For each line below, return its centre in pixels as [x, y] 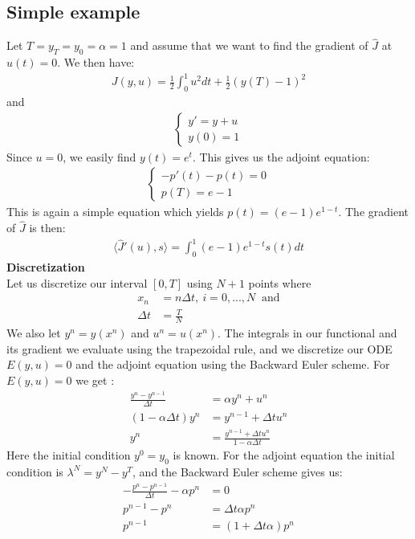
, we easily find [100, 156]
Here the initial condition [69, 455]
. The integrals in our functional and [307, 333]
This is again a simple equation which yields [115, 212]
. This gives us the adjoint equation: [281, 156]
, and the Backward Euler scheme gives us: [238, 471]
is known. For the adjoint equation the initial [284, 455]
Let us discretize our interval [77, 282]
